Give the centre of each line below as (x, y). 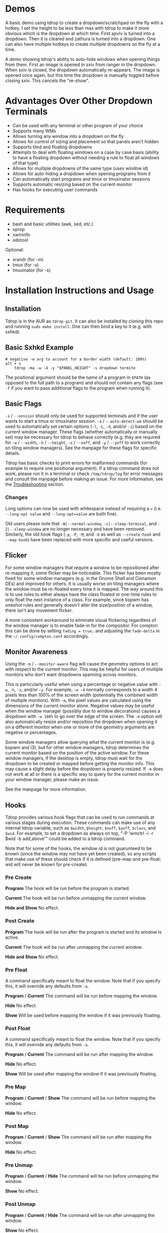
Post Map (17, 1126)
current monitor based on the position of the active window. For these (77, 753)
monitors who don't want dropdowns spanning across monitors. (71, 675)
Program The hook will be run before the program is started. (68, 888)
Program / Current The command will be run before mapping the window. (81, 996)
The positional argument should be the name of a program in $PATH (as (78, 377)
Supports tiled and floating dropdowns (52, 147)
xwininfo (21, 234)
